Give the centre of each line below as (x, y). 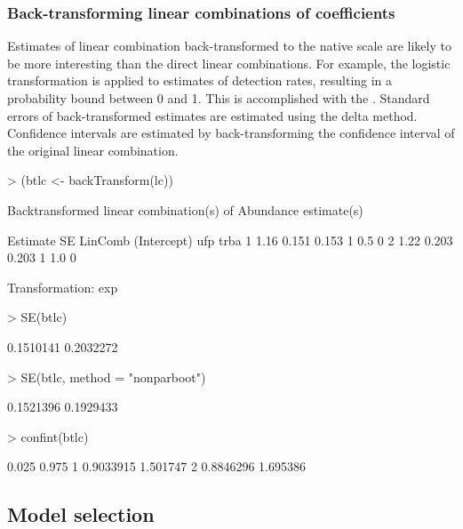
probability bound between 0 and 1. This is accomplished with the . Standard (219, 98)
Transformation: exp (63, 287)
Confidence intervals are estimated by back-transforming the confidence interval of (231, 133)
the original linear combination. (93, 150)
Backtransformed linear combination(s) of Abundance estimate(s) (185, 209)
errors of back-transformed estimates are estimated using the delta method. (212, 115)
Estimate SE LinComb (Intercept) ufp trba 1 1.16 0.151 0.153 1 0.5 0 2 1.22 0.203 (230, 240)
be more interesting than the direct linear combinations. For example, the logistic (229, 63)
